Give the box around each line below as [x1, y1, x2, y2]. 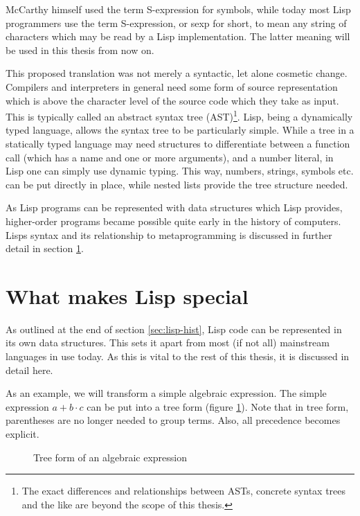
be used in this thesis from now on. [6, 42, 154, 57]
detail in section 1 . [6, 241, 84, 256]
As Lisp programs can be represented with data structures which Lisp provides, [6, 200, 343, 215]
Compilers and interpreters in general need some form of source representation [6, 79, 338, 94]
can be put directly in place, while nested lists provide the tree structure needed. [6, 177, 348, 191]
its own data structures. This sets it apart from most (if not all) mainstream [6, 335, 330, 350]
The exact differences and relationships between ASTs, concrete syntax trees [21, 483, 346, 498]
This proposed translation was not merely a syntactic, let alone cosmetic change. [6, 66, 348, 80]
